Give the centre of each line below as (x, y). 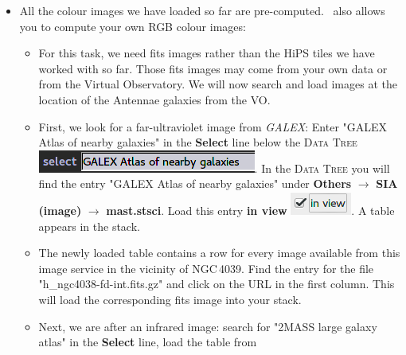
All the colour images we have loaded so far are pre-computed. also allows (202, 10)
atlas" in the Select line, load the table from (148, 342)
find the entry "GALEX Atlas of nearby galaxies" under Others (195, 183)
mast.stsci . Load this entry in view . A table (250, 210)
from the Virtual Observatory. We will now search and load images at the (218, 84)
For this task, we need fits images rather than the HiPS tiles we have (207, 53)
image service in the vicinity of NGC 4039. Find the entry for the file (206, 268)
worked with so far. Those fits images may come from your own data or (213, 68)
